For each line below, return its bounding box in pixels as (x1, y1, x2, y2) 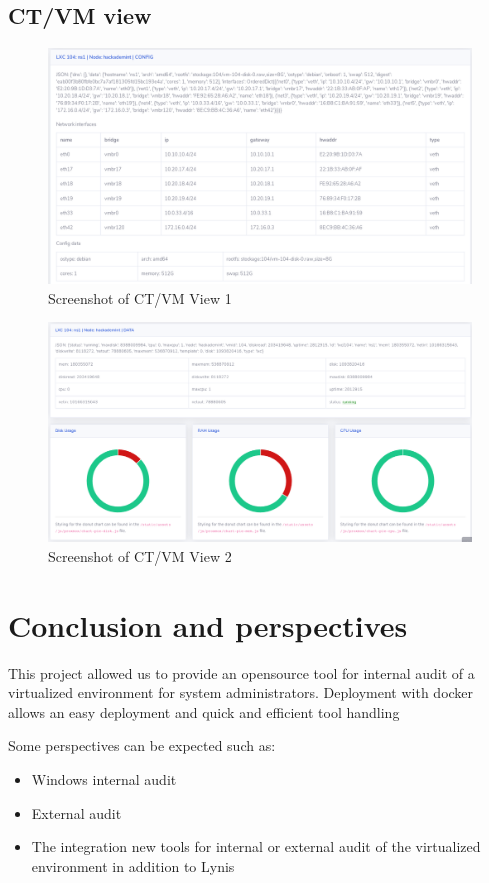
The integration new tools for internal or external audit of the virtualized (31, 836, 481, 857)
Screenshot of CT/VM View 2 (48, 545, 232, 566)
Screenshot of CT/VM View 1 (48, 287, 232, 308)
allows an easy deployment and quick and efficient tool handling (8, 701, 400, 722)
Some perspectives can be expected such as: (8, 735, 276, 756)
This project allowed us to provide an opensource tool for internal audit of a (8, 662, 475, 683)
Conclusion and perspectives (8, 604, 408, 645)
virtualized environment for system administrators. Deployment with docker (8, 682, 474, 703)
